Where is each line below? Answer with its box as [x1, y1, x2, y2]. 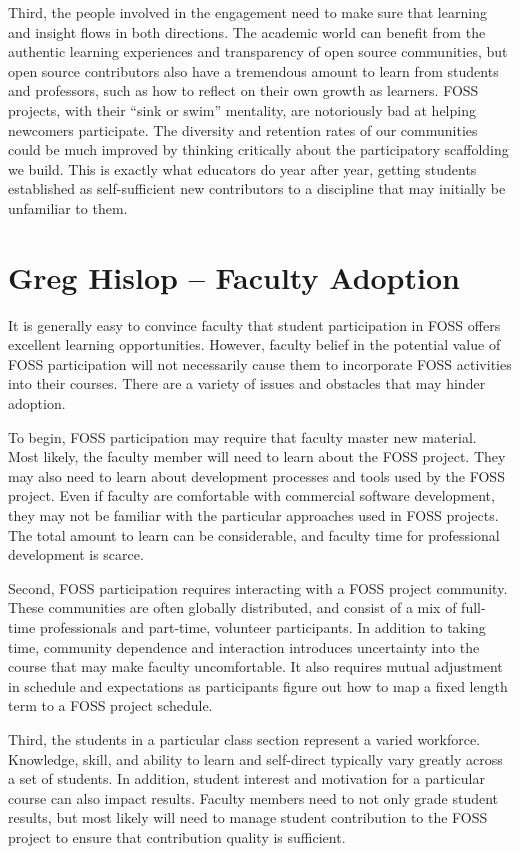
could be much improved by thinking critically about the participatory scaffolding [8, 139, 509, 160]
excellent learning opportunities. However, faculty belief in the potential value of [8, 334, 501, 355]
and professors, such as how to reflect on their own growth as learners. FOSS [8, 80, 479, 101]
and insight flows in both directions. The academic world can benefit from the [8, 21, 486, 42]
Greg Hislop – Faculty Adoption [8, 256, 460, 297]
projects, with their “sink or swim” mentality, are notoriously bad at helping [8, 99, 476, 120]
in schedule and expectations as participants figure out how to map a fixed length [8, 675, 508, 696]
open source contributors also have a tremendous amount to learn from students [8, 60, 499, 81]
